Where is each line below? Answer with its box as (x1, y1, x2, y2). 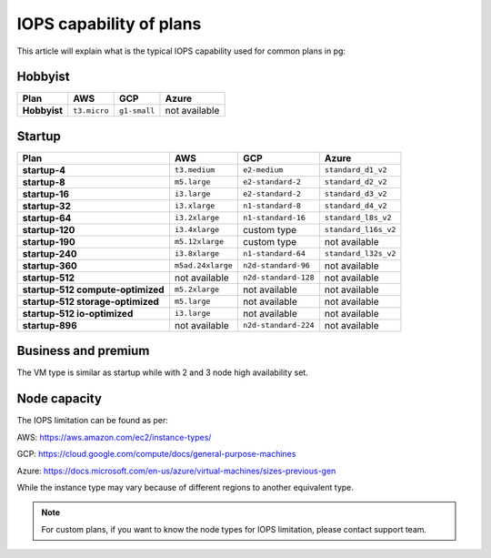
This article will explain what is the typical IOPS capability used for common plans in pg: (16, 46, 346, 56)
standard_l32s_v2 (324, 249, 396, 259)
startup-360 (22, 259, 77, 272)
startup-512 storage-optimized (22, 295, 159, 308)
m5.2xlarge (174, 285, 220, 295)
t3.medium (174, 165, 215, 175)
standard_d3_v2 (324, 189, 387, 199)
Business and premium (16, 343, 150, 359)
